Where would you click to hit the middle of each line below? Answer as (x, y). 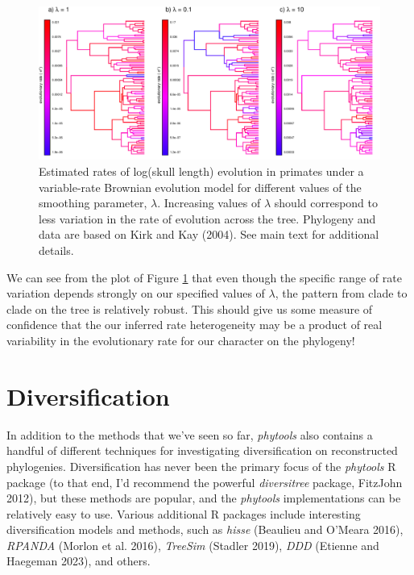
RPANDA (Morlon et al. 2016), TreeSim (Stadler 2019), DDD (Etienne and (193, 545)
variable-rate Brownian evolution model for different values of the (200, 187)
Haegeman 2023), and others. (79, 561)
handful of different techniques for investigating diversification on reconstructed (202, 450)
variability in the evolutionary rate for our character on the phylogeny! (181, 340)
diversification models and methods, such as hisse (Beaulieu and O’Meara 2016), (205, 529)
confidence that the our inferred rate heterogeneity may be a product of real (195, 325)
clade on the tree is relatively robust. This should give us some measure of (190, 308)
